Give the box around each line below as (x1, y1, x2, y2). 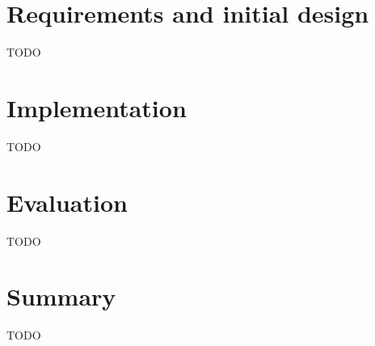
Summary (6, 280, 116, 313)
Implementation (6, 91, 187, 124)
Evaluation (6, 185, 128, 218)
